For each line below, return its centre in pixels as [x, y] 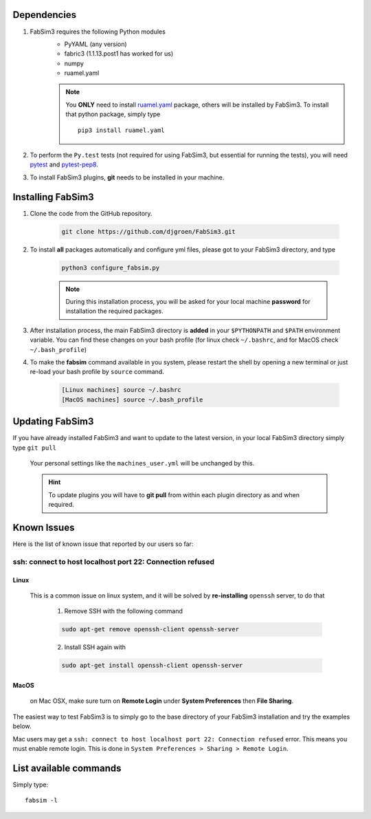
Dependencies [45, 15]
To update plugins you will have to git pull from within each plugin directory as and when [174, 494]
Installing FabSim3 [53, 197]
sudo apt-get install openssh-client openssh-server [152, 666]
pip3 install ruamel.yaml [121, 130]
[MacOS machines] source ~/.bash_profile [132, 400]
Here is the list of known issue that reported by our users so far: [103, 544]
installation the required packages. [115, 311]
